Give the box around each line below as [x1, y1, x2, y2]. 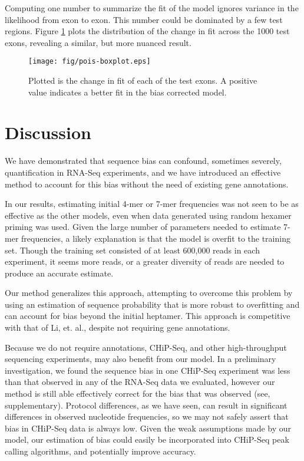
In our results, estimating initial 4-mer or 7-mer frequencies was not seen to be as [5, 197, 299, 210]
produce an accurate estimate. [5, 266, 114, 279]
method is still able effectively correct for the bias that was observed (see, [5, 387, 270, 400]
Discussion [5, 120, 91, 144]
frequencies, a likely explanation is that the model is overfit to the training [21, 232, 290, 244]
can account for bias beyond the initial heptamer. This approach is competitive [5, 309, 290, 322]
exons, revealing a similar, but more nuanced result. [5, 36, 191, 48]
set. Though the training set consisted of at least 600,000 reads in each [5, 243, 260, 256]
